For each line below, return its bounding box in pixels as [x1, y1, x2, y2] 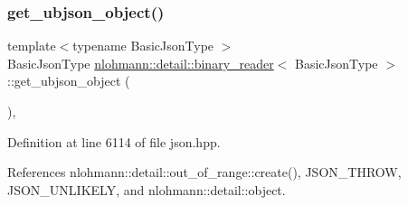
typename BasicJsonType [72, 36, 214, 55]
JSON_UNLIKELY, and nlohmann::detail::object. [7, 180, 286, 199]
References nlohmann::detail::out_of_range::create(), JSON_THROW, [7, 163, 402, 182]
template [7, 36, 56, 55]
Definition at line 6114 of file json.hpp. [7, 132, 221, 151]
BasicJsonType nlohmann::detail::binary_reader [7, 53, 274, 72]
